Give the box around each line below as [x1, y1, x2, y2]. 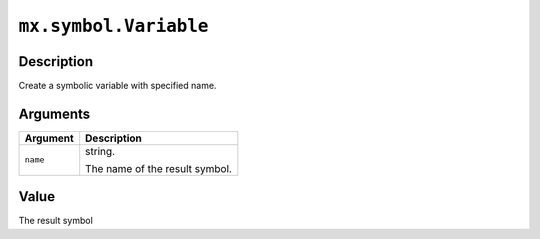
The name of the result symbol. [85, 161, 232, 175]
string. [85, 144, 115, 158]
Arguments [18, 105, 91, 122]
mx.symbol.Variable [18, 15, 209, 37]
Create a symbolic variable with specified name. [18, 80, 217, 92]
